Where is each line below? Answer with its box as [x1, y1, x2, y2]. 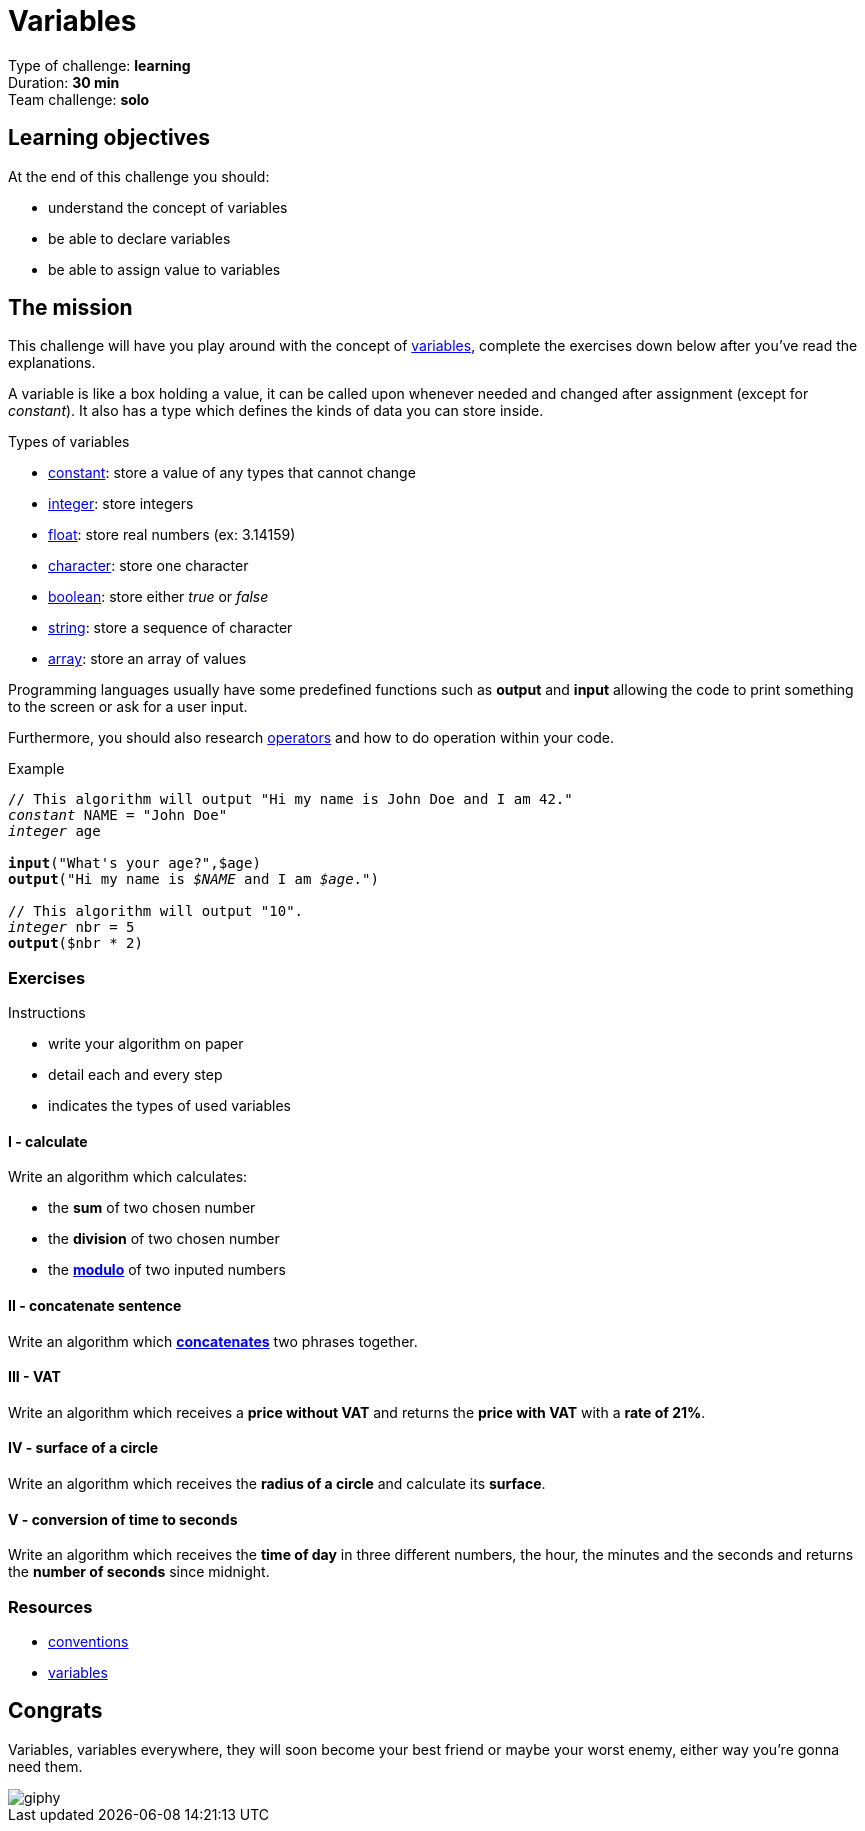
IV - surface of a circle [8, 1439, 159, 1457]
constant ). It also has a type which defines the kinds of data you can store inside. [8, 402, 544, 420]
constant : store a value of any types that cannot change [48, 464, 416, 482]
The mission [8, 295, 133, 321]
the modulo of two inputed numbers [48, 1261, 286, 1279]
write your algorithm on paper [48, 1035, 244, 1053]
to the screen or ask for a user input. [8, 698, 248, 716]
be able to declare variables [48, 229, 231, 247]
